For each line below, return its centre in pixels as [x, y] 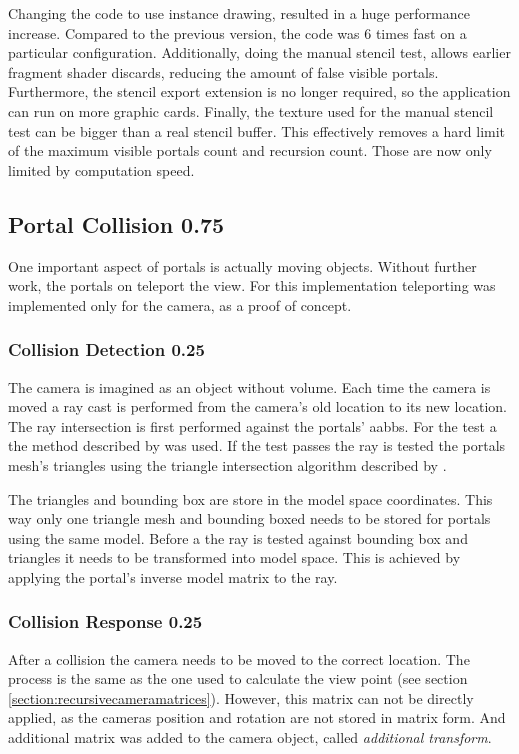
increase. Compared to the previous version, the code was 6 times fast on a [237, 32]
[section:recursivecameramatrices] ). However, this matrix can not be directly [241, 697]
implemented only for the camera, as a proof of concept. [180, 304]
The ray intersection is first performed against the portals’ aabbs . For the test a [252, 425]
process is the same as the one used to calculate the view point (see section [238, 678]
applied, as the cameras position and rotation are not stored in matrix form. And [257, 717]
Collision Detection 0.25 [106, 349]
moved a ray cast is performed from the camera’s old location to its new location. [258, 406]
